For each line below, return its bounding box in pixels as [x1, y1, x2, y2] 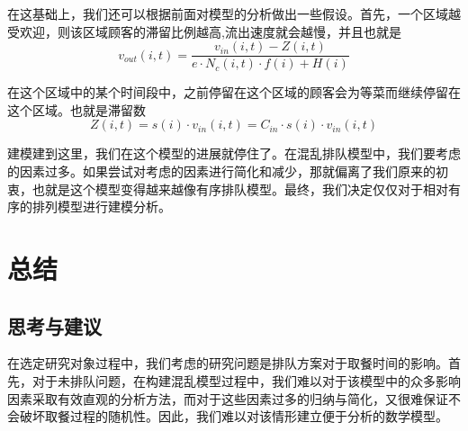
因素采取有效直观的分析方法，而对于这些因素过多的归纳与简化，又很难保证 [7, 389, 448, 408]
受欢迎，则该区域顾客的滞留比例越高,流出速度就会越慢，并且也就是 [7, 22, 401, 40]
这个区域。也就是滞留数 [7, 100, 146, 119]
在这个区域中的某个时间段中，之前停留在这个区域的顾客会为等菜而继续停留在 [7, 83, 461, 102]
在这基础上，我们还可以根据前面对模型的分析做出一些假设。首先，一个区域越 [7, 4, 461, 22]
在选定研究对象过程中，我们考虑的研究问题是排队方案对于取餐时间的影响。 [7, 354, 448, 373]
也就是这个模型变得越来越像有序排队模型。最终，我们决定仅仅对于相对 [31, 179, 448, 198]
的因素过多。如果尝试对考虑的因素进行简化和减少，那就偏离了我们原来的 [7, 162, 436, 181]
